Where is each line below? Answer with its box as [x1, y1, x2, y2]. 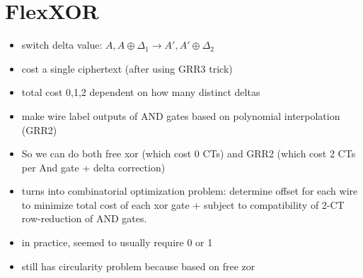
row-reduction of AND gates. [21, 211, 147, 226]
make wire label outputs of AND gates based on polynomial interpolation [21, 108, 340, 123]
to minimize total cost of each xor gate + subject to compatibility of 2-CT [21, 197, 345, 212]
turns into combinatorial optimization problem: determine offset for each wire [21, 183, 358, 198]
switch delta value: [21, 37, 103, 52]
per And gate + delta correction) [21, 159, 166, 174]
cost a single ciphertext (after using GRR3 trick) [21, 61, 233, 75]
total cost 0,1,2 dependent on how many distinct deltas [21, 85, 260, 99]
